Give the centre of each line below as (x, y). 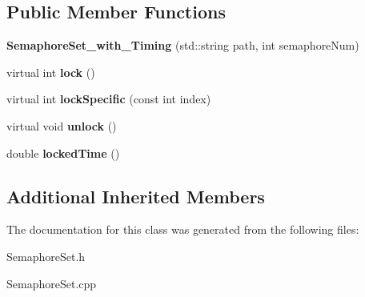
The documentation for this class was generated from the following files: (183, 229)
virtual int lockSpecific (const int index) (109, 99)
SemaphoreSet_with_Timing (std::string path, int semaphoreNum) (183, 45)
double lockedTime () (63, 153)
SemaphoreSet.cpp (52, 283)
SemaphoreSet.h (46, 256)
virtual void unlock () (62, 125)
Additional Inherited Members (136, 196)
